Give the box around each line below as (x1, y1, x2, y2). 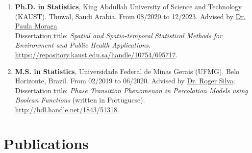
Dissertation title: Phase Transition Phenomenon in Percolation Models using (15, 85, 248, 95)
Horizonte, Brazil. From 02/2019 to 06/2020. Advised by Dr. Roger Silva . (15, 76, 235, 86)
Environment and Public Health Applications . (15, 40, 151, 50)
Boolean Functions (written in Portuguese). (15, 95, 145, 105)
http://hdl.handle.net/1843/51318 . (15, 104, 119, 114)
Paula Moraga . (15, 21, 59, 31)
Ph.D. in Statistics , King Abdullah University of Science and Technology (15, 1, 242, 11)
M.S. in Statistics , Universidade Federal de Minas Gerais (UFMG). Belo (15, 66, 240, 76)
